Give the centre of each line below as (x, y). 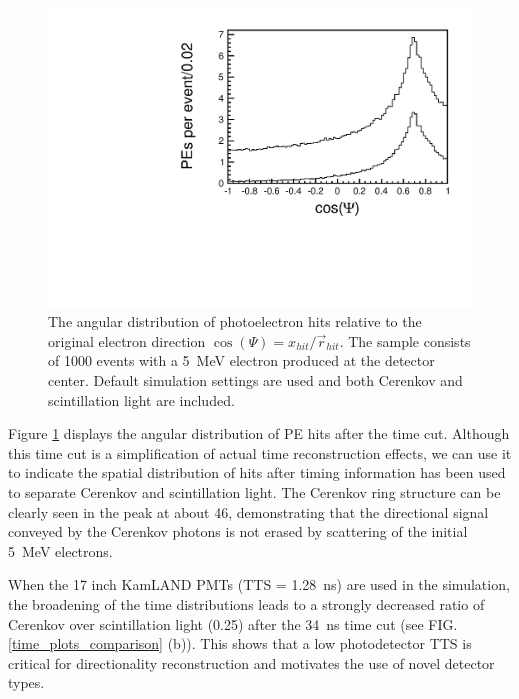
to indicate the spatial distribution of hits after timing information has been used (257, 472)
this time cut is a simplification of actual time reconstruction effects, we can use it (260, 452)
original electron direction (127, 340)
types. (26, 682)
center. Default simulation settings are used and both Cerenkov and (255, 380)
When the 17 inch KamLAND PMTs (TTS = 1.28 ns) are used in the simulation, (259, 584)
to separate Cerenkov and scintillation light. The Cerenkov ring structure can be (254, 492)
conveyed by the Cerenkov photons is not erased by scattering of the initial (238, 531)
